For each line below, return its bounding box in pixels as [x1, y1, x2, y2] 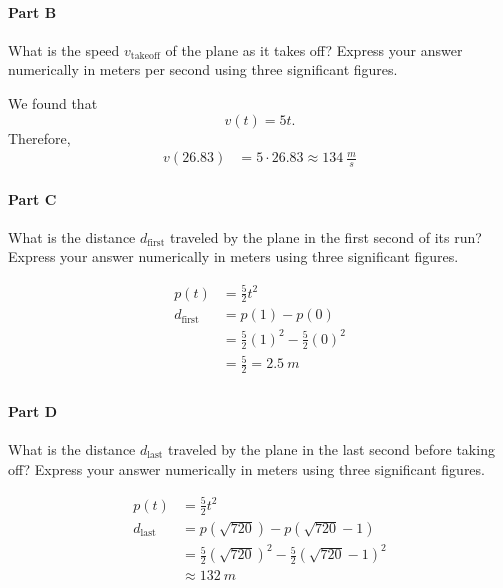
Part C [8, 188, 57, 209]
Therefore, [8, 127, 71, 148]
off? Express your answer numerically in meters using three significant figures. [8, 458, 485, 479]
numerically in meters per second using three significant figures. [8, 59, 398, 80]
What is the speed [8, 39, 120, 60]
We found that [8, 92, 98, 113]
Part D [8, 400, 57, 421]
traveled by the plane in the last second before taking [168, 438, 495, 459]
